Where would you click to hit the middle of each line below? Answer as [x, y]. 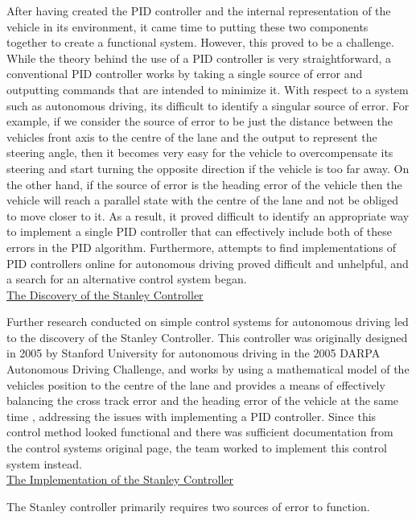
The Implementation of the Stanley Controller [120, 479]
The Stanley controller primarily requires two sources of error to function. [188, 506]
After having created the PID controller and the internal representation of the [199, 10]
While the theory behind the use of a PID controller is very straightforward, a [199, 58]
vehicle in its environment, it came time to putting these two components [187, 26]
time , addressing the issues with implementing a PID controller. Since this [192, 416]
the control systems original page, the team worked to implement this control [197, 448]
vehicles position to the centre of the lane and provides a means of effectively [196, 384]
